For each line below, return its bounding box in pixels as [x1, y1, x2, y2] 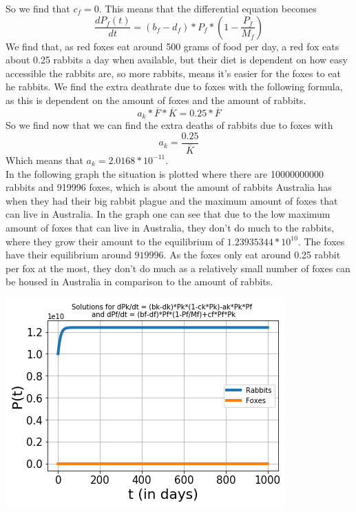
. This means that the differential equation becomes [98, 1, 317, 15]
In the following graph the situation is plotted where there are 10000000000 [6, 166, 324, 181]
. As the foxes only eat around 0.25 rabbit [163, 247, 341, 262]
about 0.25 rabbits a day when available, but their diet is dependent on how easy [6, 52, 348, 67]
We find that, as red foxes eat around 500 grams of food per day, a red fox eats [6, 39, 339, 53]
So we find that [6, 1, 70, 15]
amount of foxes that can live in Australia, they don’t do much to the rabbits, [6, 220, 335, 234]
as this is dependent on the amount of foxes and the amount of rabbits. [6, 92, 306, 107]
